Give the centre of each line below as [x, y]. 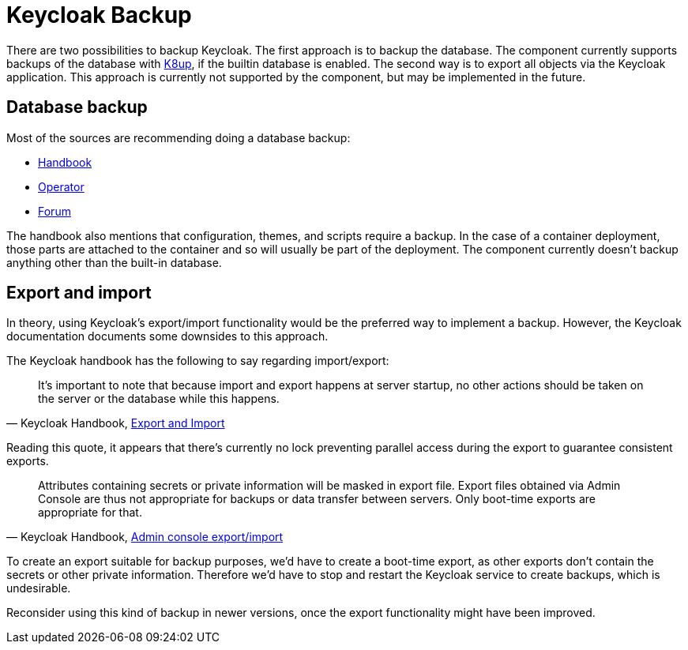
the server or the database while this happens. [159, 399]
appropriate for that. [90, 513]
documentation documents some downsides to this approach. [167, 336]
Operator [61, 186]
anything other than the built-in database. [114, 262]
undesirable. [39, 588]
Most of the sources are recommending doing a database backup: [179, 137]
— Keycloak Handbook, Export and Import [116, 423]
